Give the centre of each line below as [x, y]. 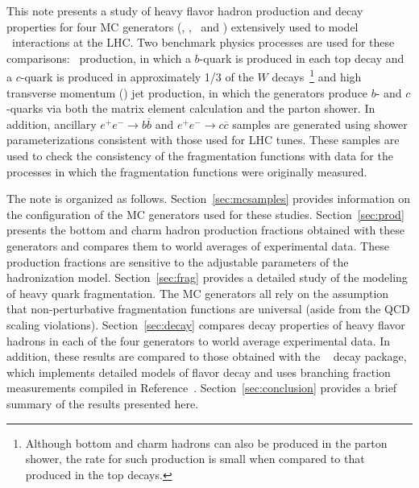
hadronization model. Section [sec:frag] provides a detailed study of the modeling [207, 277]
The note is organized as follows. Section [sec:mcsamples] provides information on [209, 199]
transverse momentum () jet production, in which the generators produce [187, 92]
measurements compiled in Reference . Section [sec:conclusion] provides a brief [202, 388]
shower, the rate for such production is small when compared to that [195, 459]
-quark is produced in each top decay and [302, 58]
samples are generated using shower [320, 124]
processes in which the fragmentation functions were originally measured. [187, 171]
